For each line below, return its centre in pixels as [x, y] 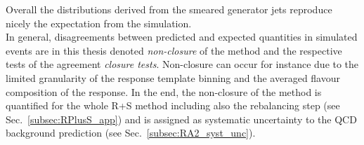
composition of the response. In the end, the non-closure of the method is [164, 91]
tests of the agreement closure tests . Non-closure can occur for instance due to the [182, 64]
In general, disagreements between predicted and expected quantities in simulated [182, 37]
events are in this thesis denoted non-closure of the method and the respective [174, 50]
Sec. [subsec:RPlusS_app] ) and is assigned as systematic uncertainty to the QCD [181, 119]
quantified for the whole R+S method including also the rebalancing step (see [173, 105]
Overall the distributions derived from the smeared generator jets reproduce [169, 9]
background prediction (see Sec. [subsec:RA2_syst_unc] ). [131, 133]
